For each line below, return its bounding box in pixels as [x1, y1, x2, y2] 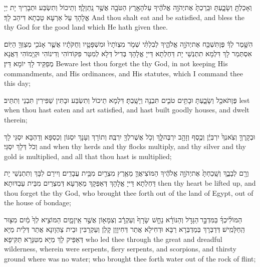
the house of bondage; [4, 197, 71, 208]
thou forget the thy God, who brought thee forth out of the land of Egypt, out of [4, 187, 253, 198]
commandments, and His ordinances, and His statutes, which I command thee [4, 68, 243, 78]
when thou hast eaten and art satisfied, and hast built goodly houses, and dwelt [4, 104, 249, 115]
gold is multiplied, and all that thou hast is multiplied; [4, 151, 172, 161]
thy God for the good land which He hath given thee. [4, 22, 168, 32]
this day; [4, 78, 31, 88]
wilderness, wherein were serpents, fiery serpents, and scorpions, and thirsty [4, 243, 236, 254]
